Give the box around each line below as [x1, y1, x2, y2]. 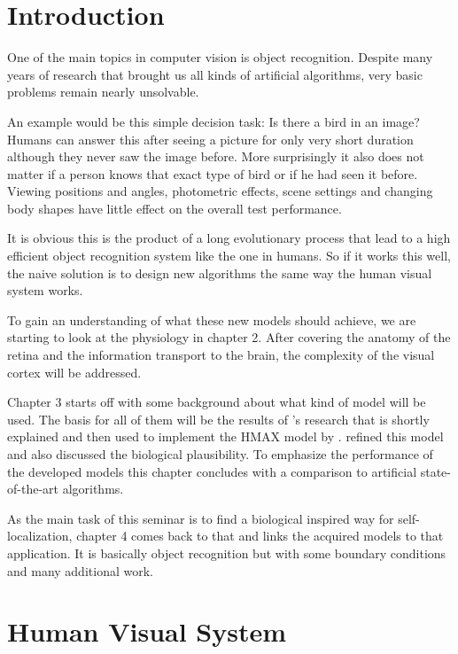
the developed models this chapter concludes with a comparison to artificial [7, 462, 417, 480]
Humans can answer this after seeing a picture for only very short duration [7, 129, 414, 148]
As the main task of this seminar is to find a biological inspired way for [7, 509, 394, 527]
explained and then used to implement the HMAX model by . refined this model [7, 427, 444, 446]
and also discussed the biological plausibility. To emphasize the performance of [7, 445, 433, 463]
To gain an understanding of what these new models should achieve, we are [7, 310, 416, 329]
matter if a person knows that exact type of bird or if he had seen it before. [7, 164, 418, 183]
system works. [7, 281, 83, 300]
